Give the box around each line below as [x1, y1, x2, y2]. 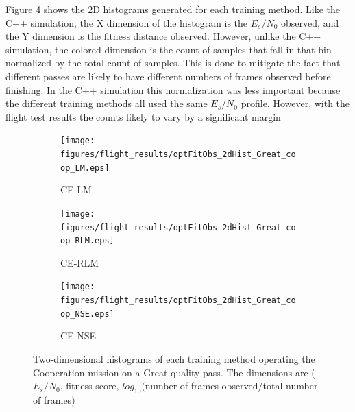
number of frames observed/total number [145, 378, 318, 393]
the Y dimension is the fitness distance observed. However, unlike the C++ [5, 29, 321, 43]
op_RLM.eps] [60, 236, 114, 246]
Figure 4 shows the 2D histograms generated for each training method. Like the [5, 2, 340, 16]
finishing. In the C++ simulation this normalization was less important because [5, 82, 341, 97]
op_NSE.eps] [60, 308, 114, 319]
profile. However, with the [241, 96, 350, 110]
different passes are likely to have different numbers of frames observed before [5, 69, 331, 83]
